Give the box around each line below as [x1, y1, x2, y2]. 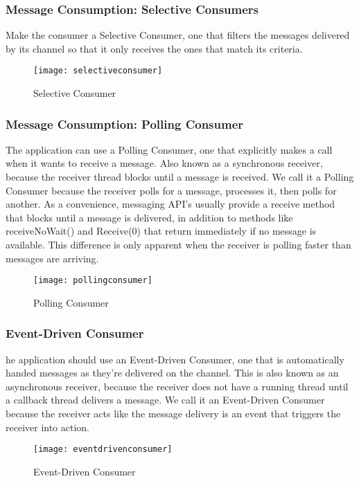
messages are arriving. [6, 251, 99, 265]
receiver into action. [6, 419, 90, 434]
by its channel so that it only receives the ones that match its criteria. [6, 41, 303, 55]
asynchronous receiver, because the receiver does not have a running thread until [6, 379, 349, 393]
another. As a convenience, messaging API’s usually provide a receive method [6, 197, 335, 211]
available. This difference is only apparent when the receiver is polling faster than [6, 237, 351, 252]
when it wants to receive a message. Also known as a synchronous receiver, [6, 156, 323, 170]
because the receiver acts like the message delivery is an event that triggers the [6, 406, 341, 421]
